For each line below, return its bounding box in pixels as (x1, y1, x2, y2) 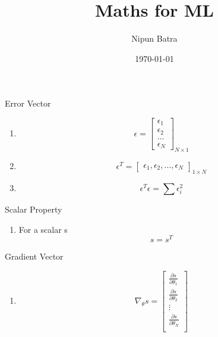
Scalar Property (5, 203, 62, 215)
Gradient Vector (5, 250, 64, 263)
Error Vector (5, 97, 51, 110)
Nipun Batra (131, 32, 178, 45)
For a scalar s (18, 223, 68, 235)
